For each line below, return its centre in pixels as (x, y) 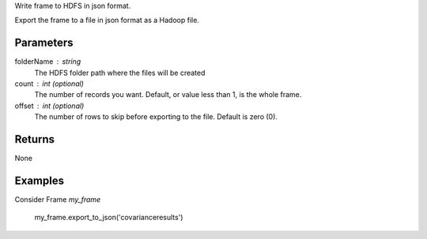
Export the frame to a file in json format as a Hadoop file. (107, 21)
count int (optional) (49, 84)
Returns (35, 139)
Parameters (44, 43)
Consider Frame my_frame (58, 200)
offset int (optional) (49, 106)
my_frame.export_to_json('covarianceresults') (109, 218)
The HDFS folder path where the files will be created (120, 73)
